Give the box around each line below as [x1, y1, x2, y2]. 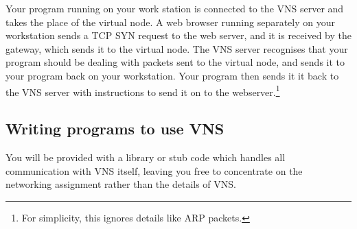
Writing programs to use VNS [5, 118, 224, 139]
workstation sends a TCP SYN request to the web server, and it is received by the [5, 28, 352, 43]
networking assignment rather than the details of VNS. [5, 177, 236, 191]
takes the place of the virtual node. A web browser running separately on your [5, 14, 335, 29]
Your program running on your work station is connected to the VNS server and [5, 1, 344, 15]
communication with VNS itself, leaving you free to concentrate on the [5, 163, 303, 178]
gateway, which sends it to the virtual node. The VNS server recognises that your [5, 41, 348, 56]
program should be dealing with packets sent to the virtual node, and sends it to [5, 55, 345, 69]
